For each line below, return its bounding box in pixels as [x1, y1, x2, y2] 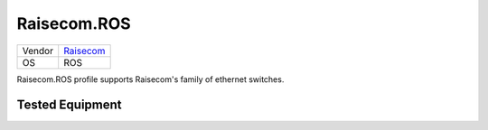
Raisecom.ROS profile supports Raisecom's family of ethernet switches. [16, 73, 285, 85]
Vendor [22, 44, 54, 57]
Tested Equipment [16, 97, 122, 113]
